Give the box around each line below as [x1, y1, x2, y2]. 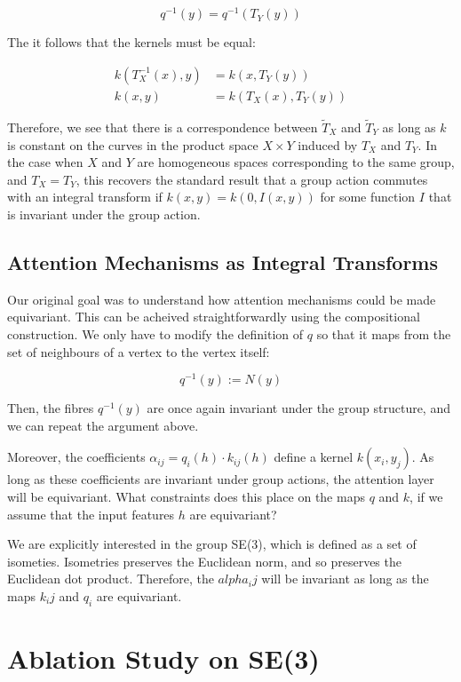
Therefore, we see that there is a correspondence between [7, 117, 318, 136]
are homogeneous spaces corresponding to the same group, [137, 153, 455, 171]
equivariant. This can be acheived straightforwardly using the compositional [7, 307, 420, 326]
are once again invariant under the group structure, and [147, 399, 450, 417]
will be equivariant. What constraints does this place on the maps [7, 487, 365, 505]
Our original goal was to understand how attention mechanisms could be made [7, 289, 436, 308]
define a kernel [274, 448, 354, 466]
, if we [409, 487, 443, 505]
